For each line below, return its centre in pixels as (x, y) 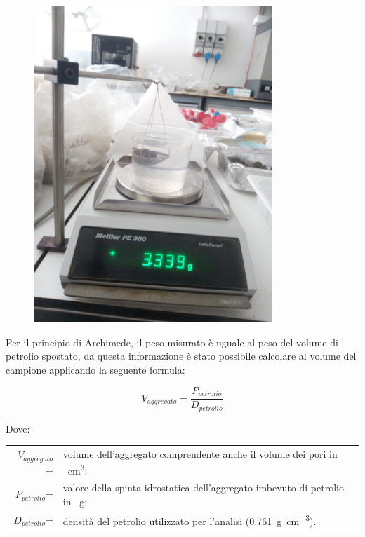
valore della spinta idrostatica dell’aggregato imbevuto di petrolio (203, 487)
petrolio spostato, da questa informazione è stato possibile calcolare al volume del (181, 356)
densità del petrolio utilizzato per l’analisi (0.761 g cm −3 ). (190, 520)
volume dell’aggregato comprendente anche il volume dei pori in (200, 453)
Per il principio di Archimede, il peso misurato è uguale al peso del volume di (172, 342)
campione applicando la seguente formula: (95, 370)
